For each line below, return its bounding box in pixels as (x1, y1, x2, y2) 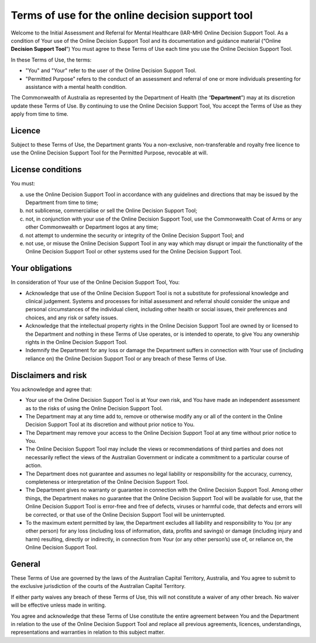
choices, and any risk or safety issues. (25, 314, 118, 321)
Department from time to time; (25, 199, 99, 206)
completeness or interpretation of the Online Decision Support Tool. (25, 479, 189, 486)
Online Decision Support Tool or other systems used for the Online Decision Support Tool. (25, 248, 242, 255)
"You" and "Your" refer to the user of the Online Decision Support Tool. (25, 67, 197, 74)
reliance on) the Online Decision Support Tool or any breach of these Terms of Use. (25, 355, 226, 362)
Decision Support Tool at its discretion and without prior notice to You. (25, 421, 195, 428)
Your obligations (11, 263, 73, 273)
